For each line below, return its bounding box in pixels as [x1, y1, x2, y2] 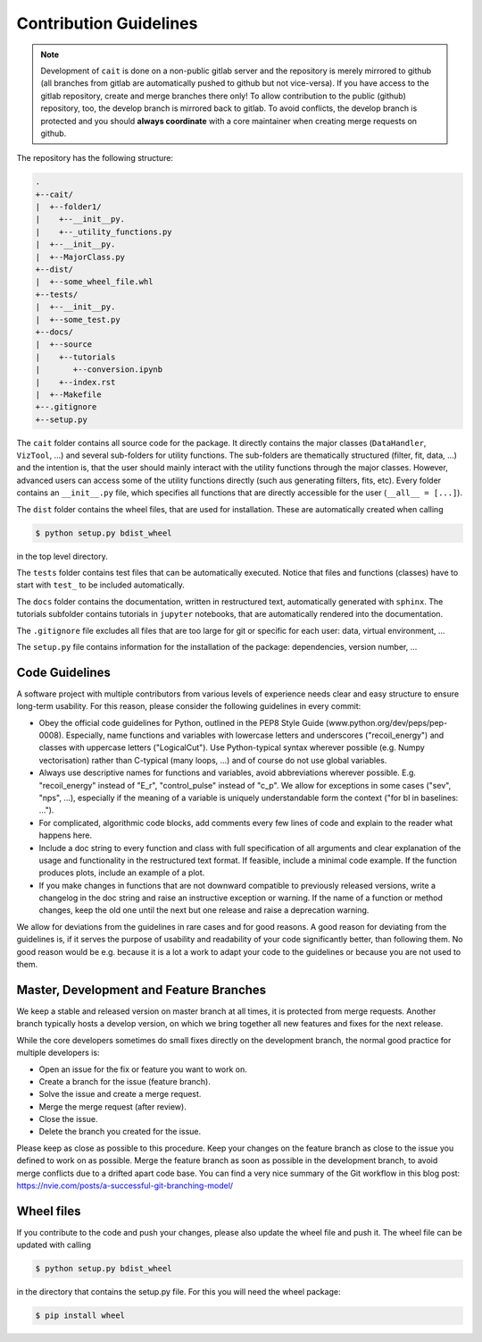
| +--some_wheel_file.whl [35, 277, 154, 287]
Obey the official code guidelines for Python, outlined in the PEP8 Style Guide [38, 717, 325, 728]
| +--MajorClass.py [35, 251, 125, 262]
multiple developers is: [16, 1047, 100, 1059]
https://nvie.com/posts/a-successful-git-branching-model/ [16, 1180, 234, 1191]
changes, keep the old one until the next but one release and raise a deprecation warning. [38, 905, 370, 916]
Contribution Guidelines [16, 13, 198, 33]
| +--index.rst [35, 376, 116, 387]
